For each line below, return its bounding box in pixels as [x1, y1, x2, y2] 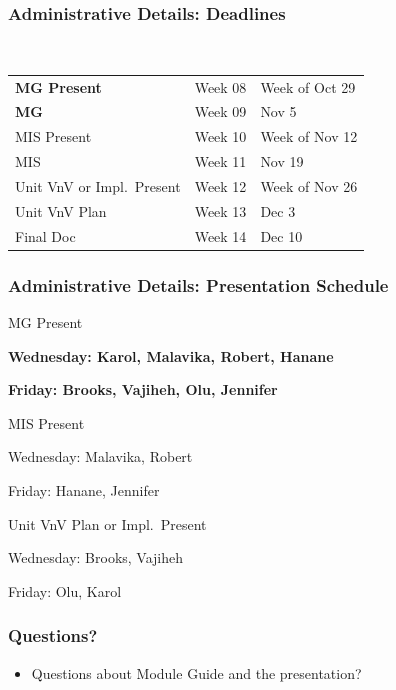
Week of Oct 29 [260, 76, 356, 97]
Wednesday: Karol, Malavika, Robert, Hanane [8, 345, 334, 366]
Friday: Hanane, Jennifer [8, 479, 160, 500]
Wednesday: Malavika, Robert [8, 446, 193, 467]
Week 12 [194, 175, 247, 196]
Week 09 [194, 101, 247, 122]
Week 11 [194, 151, 247, 172]
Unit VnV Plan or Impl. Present [8, 513, 207, 534]
